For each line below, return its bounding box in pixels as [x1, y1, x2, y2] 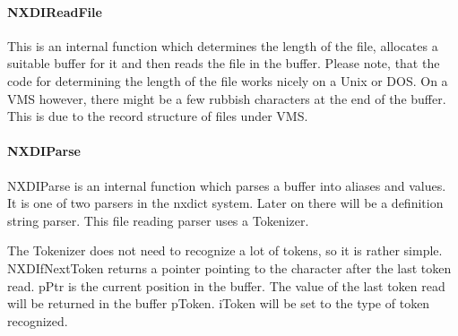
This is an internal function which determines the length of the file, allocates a [7, 36, 438, 55]
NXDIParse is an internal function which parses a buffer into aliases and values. [7, 176, 446, 194]
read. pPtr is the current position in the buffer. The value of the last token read [7, 276, 445, 295]
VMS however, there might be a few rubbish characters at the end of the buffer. [7, 89, 446, 108]
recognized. [7, 311, 68, 330]
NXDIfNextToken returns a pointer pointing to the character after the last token [7, 258, 452, 277]
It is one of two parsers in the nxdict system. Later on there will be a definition [7, 194, 444, 212]
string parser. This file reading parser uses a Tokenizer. [7, 211, 309, 229]
